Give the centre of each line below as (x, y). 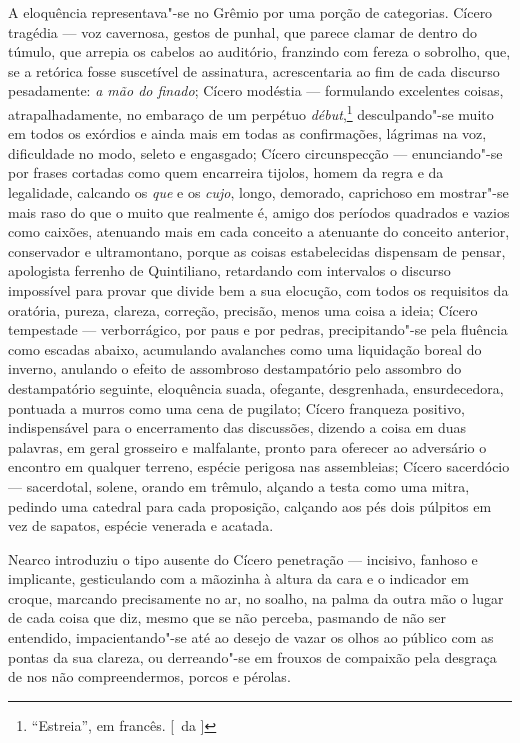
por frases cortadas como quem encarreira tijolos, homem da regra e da (226, 172)
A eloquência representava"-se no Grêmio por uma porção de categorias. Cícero (250, 12)
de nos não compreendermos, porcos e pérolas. (149, 676)
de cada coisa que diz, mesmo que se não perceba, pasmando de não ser (227, 617)
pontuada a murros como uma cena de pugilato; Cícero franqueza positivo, (236, 407)
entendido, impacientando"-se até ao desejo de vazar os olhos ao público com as (251, 637)
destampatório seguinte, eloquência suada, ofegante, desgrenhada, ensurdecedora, (256, 387)
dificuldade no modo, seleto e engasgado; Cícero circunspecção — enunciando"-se (255, 152)
